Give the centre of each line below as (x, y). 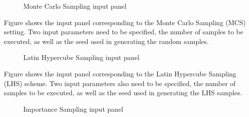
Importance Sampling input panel (73, 109)
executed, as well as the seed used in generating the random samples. (106, 41)
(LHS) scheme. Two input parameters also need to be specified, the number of (120, 83)
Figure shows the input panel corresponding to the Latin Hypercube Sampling (120, 73)
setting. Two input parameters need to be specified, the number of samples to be (124, 32)
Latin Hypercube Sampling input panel (81, 57)
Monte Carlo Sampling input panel (75, 6)
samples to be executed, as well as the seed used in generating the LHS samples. (123, 93)
